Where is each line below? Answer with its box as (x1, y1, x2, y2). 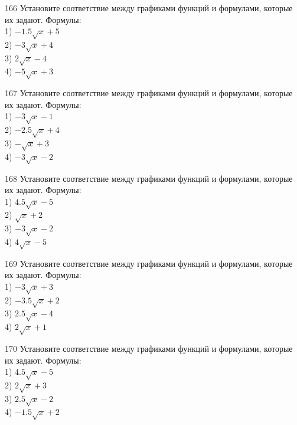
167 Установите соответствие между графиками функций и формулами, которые (5, 87, 293, 99)
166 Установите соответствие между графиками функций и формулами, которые (5, 2, 293, 14)
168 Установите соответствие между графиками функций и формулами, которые (5, 172, 293, 184)
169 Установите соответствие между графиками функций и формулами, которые (5, 257, 293, 269)
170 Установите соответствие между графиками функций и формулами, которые (5, 342, 293, 354)
